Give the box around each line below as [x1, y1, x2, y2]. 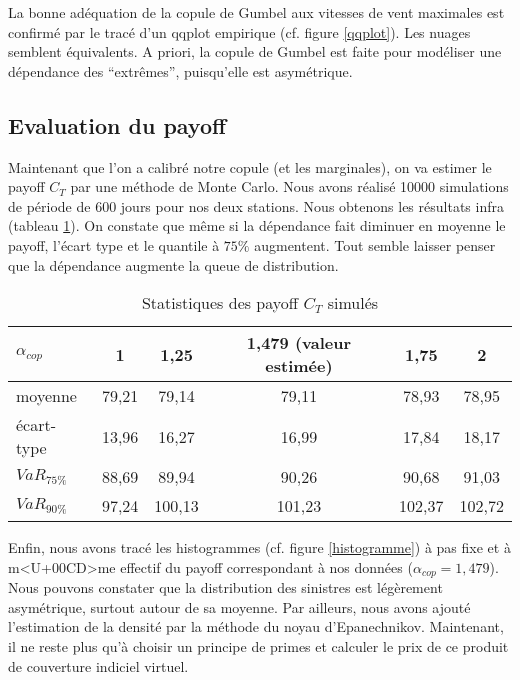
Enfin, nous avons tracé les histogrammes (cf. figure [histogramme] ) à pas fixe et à [8, 537, 511, 558]
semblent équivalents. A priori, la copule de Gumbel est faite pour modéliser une [8, 41, 502, 62]
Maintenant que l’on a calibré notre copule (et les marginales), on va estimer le [8, 156, 492, 177]
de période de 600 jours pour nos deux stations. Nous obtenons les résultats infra [8, 195, 504, 216]
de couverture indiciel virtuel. [8, 655, 189, 676]
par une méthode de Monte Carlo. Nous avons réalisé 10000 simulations [70, 176, 509, 197]
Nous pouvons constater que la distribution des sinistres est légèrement [8, 577, 443, 598]
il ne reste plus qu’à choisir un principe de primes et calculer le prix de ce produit [8, 635, 509, 656]
